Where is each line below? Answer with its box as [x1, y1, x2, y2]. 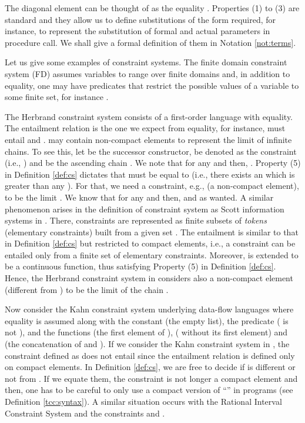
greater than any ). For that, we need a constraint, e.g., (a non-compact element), [5, 179, 299, 192]
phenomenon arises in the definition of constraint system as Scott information [5, 202, 284, 215]
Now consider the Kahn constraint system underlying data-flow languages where [5, 303, 294, 315]
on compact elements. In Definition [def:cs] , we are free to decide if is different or [5, 361, 296, 373]
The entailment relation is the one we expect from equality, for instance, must [5, 122, 286, 134]
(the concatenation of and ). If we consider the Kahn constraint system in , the [5, 338, 290, 350]
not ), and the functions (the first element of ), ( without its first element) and [5, 326, 288, 338]
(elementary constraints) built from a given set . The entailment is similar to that [5, 225, 299, 238]
